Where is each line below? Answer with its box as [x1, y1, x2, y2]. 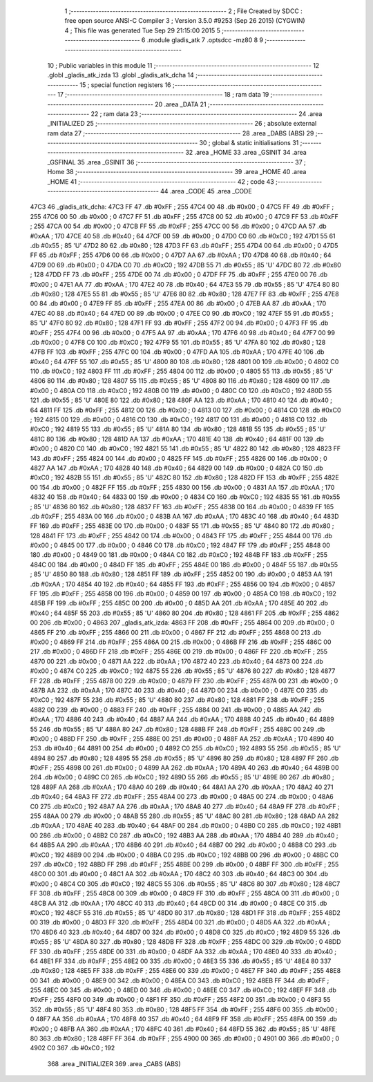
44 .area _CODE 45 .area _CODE [160, 187, 252, 196]
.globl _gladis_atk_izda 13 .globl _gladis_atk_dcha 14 [47, 71, 194, 79]
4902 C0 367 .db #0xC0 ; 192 [30, 1044, 115, 1052]
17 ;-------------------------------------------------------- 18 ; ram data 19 [57, 91, 269, 99]
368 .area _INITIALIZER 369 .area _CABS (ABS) [47, 1059, 181, 1067]
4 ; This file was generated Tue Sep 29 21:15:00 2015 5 [64, 26, 221, 35]
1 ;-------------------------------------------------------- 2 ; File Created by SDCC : [64, 7, 303, 15]
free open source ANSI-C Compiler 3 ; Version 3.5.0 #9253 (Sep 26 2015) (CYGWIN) [64, 17, 305, 25]
